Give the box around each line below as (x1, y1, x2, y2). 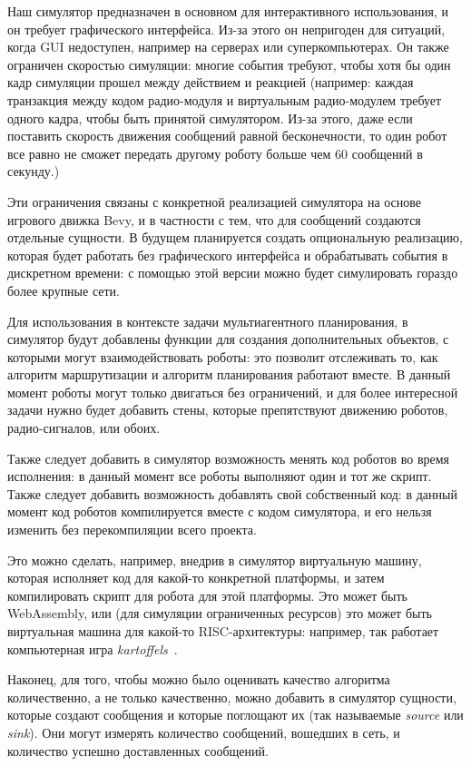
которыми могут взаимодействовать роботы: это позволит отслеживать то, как (7, 347, 438, 366)
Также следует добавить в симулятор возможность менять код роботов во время (7, 448, 450, 467)
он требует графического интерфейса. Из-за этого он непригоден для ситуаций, (7, 19, 446, 38)
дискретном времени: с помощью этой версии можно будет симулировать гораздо (7, 263, 458, 282)
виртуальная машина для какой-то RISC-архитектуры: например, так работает (7, 622, 439, 640)
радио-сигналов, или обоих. (7, 418, 161, 437)
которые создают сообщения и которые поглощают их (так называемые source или (7, 705, 464, 724)
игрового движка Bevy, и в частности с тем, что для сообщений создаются (7, 210, 421, 229)
